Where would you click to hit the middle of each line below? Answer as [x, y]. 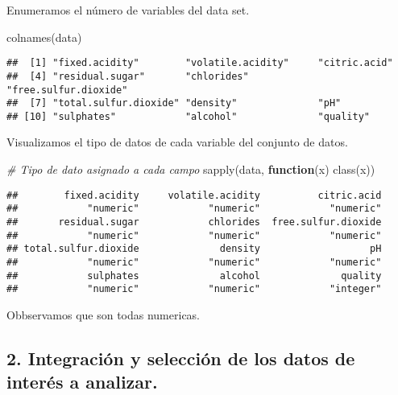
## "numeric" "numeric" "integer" [194, 289]
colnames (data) [44, 37]
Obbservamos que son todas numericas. [104, 314]
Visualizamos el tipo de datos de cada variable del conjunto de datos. [177, 142]
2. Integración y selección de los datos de [181, 358]
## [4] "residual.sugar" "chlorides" [128, 76]
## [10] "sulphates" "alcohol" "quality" [189, 116]
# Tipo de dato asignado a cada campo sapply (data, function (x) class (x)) [191, 169]
